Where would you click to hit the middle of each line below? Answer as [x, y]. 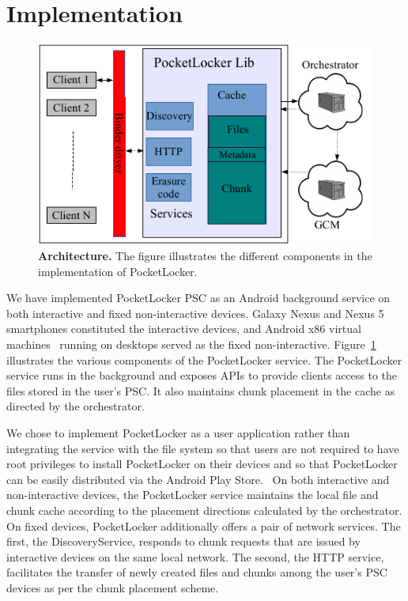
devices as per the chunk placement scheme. [113, 587]
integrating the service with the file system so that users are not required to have [203, 448]
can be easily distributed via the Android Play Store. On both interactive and [198, 479]
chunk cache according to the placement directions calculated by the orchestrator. [204, 510]
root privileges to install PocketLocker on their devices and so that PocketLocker [202, 464]
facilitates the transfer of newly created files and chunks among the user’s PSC [197, 572]
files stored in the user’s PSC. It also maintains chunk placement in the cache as [201, 390]
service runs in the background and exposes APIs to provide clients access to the [202, 375]
